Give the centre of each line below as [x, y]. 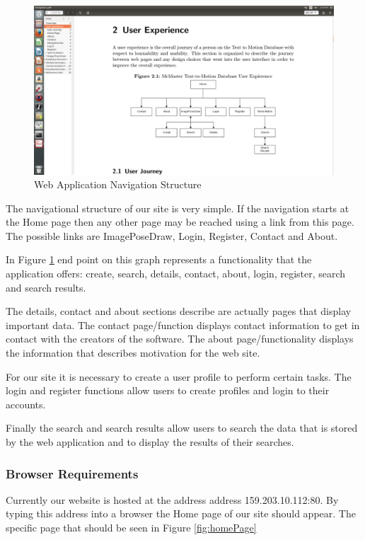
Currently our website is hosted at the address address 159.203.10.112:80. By [172, 499]
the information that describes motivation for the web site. [133, 353]
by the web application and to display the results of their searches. [150, 442]
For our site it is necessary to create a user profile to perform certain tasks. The [179, 376]
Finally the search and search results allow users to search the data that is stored [182, 428]
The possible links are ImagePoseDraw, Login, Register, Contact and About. [172, 235]
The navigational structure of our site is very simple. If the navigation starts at [178, 208]
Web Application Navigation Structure [118, 184]
